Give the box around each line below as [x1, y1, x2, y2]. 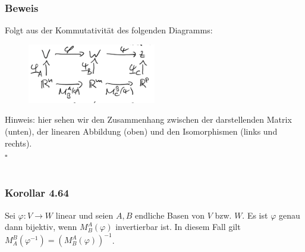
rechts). [5, 136, 32, 149]
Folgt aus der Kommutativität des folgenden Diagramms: [5, 24, 213, 36]
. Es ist [242, 209, 268, 221]
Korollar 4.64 [5, 185, 69, 200]
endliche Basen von [135, 209, 205, 221]
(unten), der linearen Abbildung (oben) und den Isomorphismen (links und [5, 125, 278, 137]
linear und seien [55, 209, 114, 221]
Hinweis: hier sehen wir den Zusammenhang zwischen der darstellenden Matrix [5, 113, 292, 126]
